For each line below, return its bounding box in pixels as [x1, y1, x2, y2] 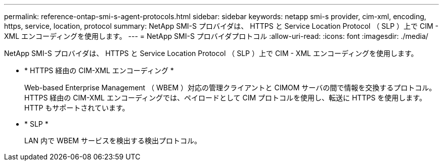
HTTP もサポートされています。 [24, 103, 129, 112]
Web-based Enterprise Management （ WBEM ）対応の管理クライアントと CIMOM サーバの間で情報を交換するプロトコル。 [24, 83, 436, 92]
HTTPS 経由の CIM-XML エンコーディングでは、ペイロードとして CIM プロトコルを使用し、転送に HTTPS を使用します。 [24, 93, 426, 102]
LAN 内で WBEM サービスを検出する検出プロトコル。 [24, 136, 201, 145]
